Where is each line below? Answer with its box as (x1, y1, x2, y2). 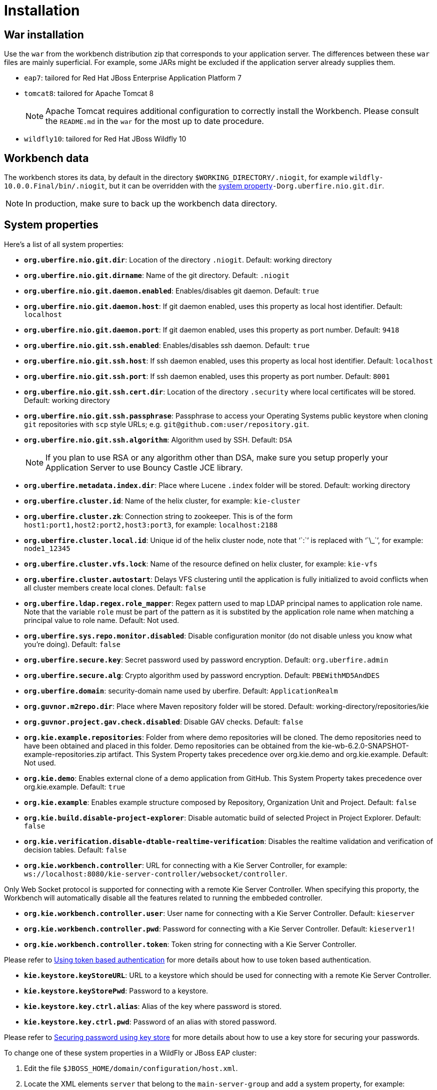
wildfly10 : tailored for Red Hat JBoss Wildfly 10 (24, 134, 186, 143)
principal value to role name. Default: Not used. (24, 615, 179, 624)
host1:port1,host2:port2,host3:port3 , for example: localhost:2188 (24, 520, 278, 529)
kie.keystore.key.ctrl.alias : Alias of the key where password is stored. (24, 1001, 281, 1010)
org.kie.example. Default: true (24, 782, 125, 791)
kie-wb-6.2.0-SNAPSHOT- (321, 741, 409, 750)
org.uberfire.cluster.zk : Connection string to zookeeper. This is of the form (24, 511, 293, 520)
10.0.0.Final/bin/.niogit (4, 182, 105, 190)
